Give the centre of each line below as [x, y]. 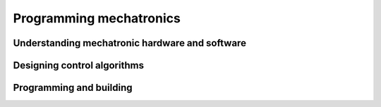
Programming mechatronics [97, 18]
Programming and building [73, 88]
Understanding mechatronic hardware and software [130, 43]
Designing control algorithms [79, 65]
